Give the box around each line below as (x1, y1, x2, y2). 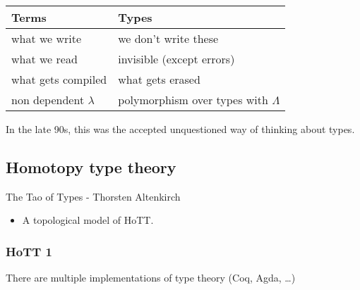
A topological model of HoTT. (22, 213, 154, 227)
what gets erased (118, 71, 200, 87)
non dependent (11, 92, 85, 108)
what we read (11, 51, 78, 67)
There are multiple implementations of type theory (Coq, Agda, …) (6, 270, 296, 285)
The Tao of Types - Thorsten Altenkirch (6, 189, 181, 203)
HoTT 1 (6, 242, 52, 260)
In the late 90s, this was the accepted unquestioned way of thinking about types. (6, 122, 355, 136)
